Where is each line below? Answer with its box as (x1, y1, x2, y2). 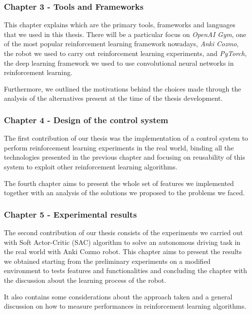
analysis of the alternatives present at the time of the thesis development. (4, 93, 223, 103)
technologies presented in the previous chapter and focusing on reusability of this (4, 152, 245, 162)
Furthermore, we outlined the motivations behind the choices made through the (4, 83, 241, 93)
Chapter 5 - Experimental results (4, 208, 137, 220)
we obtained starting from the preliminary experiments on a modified (4, 256, 211, 266)
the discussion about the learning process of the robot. (4, 275, 166, 285)
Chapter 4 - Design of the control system (4, 113, 168, 126)
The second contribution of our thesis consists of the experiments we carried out (4, 227, 243, 237)
